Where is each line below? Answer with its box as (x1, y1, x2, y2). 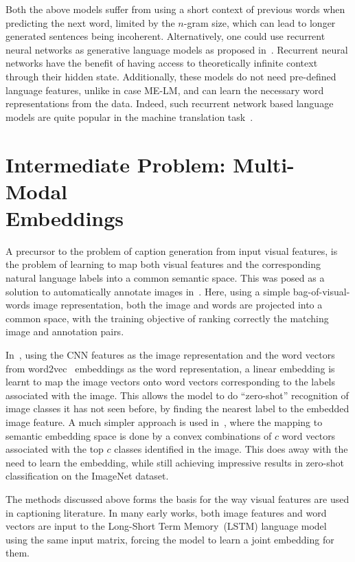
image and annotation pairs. (5, 324, 124, 339)
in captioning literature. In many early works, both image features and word (5, 505, 327, 519)
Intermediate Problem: (5, 150, 226, 178)
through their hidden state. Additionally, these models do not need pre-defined (5, 69, 336, 83)
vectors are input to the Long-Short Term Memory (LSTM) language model (5, 519, 327, 533)
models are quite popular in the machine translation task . (5, 109, 253, 124)
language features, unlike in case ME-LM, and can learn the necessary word (5, 82, 324, 97)
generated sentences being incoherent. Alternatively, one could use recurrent (5, 29, 325, 43)
